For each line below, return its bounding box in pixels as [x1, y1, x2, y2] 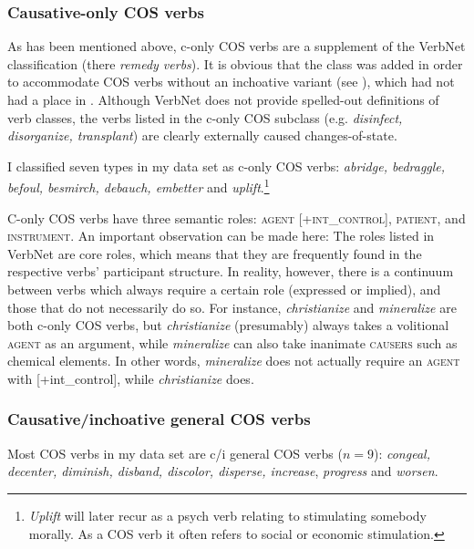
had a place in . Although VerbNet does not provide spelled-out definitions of [7, 90, 439, 109]
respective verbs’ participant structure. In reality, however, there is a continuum [7, 262, 454, 281]
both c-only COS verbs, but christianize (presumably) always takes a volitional [7, 316, 449, 335]
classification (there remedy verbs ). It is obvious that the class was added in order [7, 54, 463, 73]
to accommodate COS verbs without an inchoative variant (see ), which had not [7, 72, 455, 91]
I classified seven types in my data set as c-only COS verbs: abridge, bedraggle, [7, 156, 446, 175]
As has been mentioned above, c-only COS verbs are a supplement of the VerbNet [7, 36, 466, 56]
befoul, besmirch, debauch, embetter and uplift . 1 [7, 175, 270, 197]
